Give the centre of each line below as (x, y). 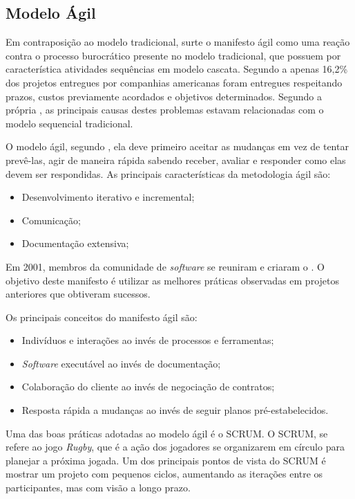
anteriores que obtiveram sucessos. (78, 294)
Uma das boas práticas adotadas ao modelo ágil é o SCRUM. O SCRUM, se (167, 433)
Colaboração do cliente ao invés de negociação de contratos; (148, 387)
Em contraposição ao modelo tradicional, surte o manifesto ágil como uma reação (178, 42)
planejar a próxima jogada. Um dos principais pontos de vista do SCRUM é (166, 460)
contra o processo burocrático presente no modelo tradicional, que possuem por (173, 55)
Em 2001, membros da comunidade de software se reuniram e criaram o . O (165, 266)
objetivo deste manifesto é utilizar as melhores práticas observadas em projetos (172, 280)
